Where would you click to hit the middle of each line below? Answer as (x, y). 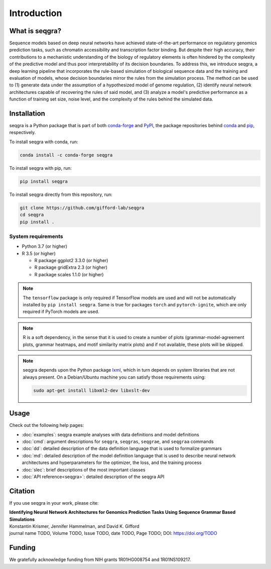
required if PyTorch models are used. (61, 312)
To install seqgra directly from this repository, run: (61, 194)
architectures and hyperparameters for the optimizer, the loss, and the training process (112, 463)
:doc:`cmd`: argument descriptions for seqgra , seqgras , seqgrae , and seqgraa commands (118, 441)
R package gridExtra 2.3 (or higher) (71, 267)
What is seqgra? (35, 31)
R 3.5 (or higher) (39, 253)
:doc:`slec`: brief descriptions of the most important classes (84, 470)
